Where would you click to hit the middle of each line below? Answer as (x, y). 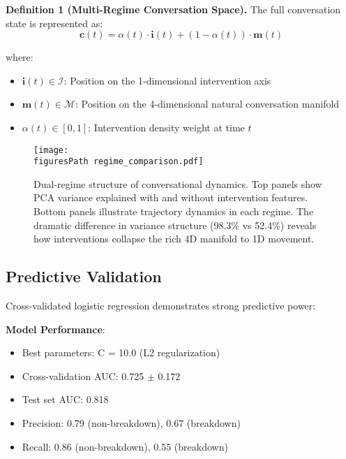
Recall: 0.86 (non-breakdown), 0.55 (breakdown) (125, 446)
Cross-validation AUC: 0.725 (83, 376)
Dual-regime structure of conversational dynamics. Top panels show (178, 183)
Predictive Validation (84, 276)
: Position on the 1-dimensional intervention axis (167, 80)
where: (20, 57)
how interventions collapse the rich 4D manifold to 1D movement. (174, 239)
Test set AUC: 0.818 (65, 399)
